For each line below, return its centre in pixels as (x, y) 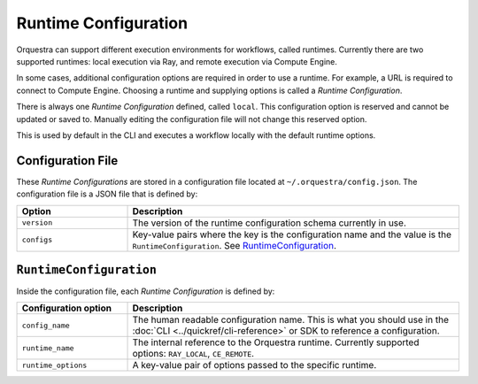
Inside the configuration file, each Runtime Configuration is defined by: (146, 291)
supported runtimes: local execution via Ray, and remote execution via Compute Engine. (177, 61)
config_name (46, 325)
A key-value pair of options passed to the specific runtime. (254, 365)
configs (37, 240)
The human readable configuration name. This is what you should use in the (290, 320)
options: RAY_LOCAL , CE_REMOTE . (193, 354)
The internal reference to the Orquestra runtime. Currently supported (276, 342)
